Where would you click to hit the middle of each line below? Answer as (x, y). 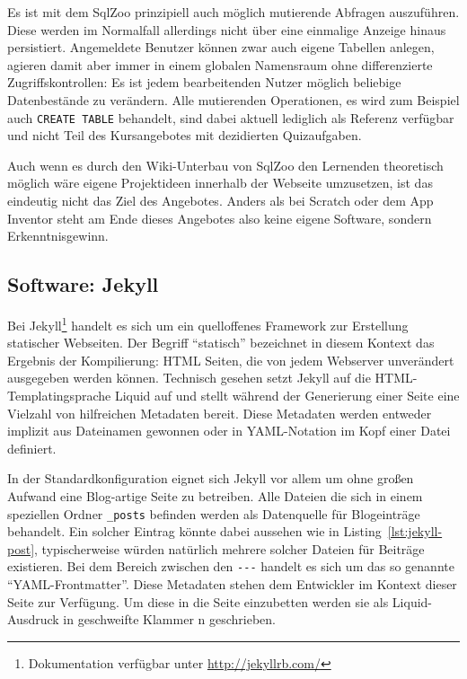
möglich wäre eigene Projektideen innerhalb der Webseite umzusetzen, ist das (220, 183)
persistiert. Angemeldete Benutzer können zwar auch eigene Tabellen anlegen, (221, 47)
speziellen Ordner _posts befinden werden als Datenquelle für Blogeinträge (214, 513)
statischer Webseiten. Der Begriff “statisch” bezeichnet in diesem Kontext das (221, 343)
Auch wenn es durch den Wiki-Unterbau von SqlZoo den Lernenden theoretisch (225, 165)
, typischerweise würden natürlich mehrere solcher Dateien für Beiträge (229, 548)
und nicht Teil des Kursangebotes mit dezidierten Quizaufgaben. (185, 135)
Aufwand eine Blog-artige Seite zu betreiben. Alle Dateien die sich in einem (215, 495)
